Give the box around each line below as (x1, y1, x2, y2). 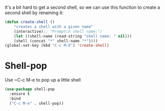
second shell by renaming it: (5, 10, 64, 16)
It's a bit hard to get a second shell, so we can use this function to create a (5, 5, 160, 10)
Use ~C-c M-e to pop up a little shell (5, 77, 81, 83)
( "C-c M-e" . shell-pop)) (9, 101, 64, 106)
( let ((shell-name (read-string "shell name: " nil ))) (14, 33, 132, 39)
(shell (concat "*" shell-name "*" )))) (14, 38, 98, 44)
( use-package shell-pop (5, 87, 55, 92)
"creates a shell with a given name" (14, 24, 94, 29)
